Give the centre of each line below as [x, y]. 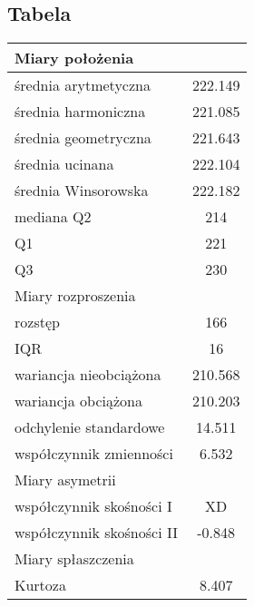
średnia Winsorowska [82, 191]
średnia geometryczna [83, 138]
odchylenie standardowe [90, 427]
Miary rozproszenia [75, 296]
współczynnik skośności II [96, 533]
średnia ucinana [64, 164]
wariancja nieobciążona [88, 375]
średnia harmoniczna [80, 112]
